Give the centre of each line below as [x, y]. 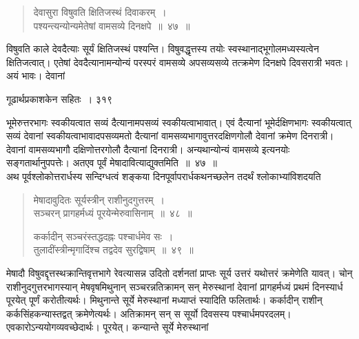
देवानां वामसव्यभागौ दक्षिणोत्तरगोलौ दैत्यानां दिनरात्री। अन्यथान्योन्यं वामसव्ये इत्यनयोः [148, 149]
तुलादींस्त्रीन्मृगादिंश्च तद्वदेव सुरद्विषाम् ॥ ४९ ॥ [113, 250]
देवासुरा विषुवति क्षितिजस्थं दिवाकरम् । [100, 12]
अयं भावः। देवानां [36, 76]
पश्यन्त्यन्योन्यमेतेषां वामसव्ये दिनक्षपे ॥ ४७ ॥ [112, 25]
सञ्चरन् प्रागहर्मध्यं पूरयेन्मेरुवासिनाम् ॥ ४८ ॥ [113, 213]
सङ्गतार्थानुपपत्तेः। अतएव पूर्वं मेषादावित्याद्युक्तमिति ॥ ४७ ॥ [112, 163]
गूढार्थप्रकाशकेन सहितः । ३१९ [59, 98]
